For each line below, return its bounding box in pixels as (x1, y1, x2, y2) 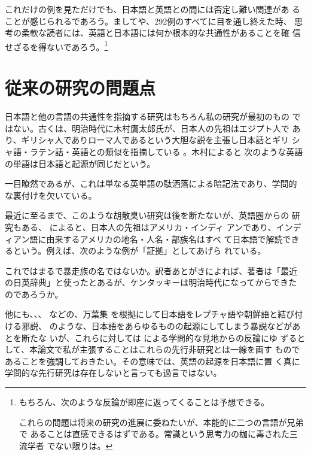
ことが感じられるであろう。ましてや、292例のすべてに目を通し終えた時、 (5, 14, 292, 27)
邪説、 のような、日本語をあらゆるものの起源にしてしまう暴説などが (21, 320, 292, 332)
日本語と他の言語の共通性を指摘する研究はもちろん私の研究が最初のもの (5, 110, 289, 123)
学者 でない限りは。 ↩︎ (27, 439, 113, 451)
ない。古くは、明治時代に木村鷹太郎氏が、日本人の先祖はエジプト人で (13, 122, 289, 134)
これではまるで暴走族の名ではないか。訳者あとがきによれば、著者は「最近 (5, 264, 298, 277)
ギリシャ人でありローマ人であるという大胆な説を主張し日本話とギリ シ (21, 134, 300, 146)
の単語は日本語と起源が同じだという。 (5, 157, 155, 169)
